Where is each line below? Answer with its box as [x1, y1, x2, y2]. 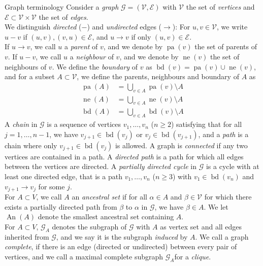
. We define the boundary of [52, 61, 138, 72]
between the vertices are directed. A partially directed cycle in [5, 161, 197, 172]
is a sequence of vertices [47, 119, 121, 129]
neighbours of [5, 61, 47, 72]
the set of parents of [194, 41, 257, 52]
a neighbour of [70, 51, 114, 61]
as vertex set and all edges [160, 221, 242, 231]
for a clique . [174, 251, 211, 261]
